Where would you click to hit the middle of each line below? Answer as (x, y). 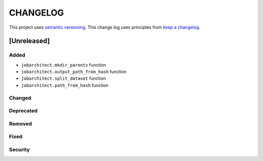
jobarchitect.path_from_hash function (65, 85)
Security (19, 149)
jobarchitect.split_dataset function (64, 78)
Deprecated (23, 111)
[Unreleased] (29, 41)
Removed (20, 124)
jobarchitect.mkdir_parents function (64, 65)
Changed (20, 98)
